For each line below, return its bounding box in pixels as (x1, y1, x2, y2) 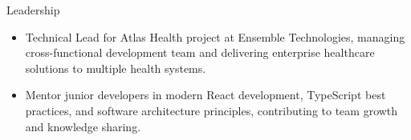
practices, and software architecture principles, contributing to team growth (25, 102, 398, 118)
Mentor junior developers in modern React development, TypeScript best (25, 86, 386, 103)
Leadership (6, 2, 60, 18)
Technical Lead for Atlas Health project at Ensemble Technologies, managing (25, 28, 405, 45)
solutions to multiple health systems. (25, 59, 206, 76)
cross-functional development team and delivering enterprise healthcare (25, 44, 375, 61)
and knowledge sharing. (25, 118, 141, 134)
